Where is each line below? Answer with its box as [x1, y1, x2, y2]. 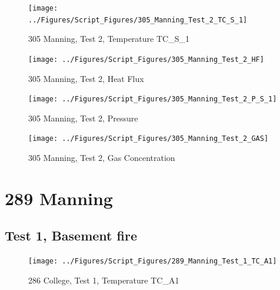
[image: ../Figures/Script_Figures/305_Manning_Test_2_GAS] [28, 134, 269, 143]
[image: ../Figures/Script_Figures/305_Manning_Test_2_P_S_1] [28, 95, 277, 104]
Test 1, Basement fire [5, 226, 137, 245]
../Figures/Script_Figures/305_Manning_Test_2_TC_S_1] [28, 15, 248, 24]
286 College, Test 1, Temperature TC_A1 [28, 273, 179, 286]
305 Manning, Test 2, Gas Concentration [28, 151, 175, 164]
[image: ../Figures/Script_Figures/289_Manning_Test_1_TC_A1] [28, 257, 277, 266]
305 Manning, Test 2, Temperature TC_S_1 [28, 32, 189, 45]
